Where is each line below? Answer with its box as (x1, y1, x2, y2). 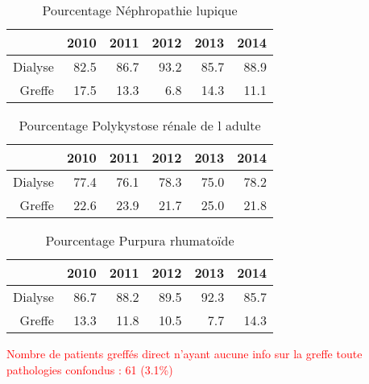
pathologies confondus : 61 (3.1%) (6, 361, 173, 378)
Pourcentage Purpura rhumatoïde (45, 231, 234, 250)
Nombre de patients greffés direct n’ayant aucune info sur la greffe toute (6, 345, 363, 361)
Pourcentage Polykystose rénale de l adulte (19, 116, 261, 134)
